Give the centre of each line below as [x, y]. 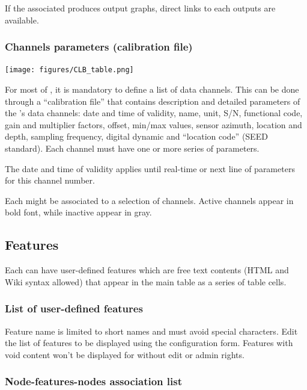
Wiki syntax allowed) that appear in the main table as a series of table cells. [146, 281]
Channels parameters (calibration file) [99, 47]
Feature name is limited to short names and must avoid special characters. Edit [151, 331]
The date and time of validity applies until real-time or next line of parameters [150, 168]
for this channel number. [50, 180]
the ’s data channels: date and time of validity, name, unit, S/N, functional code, [154, 113]
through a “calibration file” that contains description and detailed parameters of [153, 101]
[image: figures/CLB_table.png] [69, 70]
